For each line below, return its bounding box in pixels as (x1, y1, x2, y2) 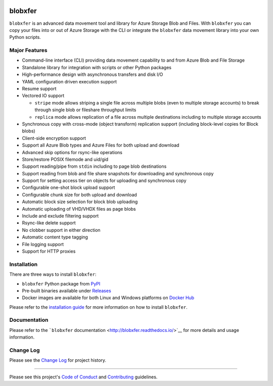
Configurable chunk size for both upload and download (22, 191, 138, 198)
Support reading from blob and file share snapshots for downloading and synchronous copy (22, 170, 214, 176)
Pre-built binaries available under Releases (22, 287, 111, 294)
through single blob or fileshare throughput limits (34, 107, 136, 113)
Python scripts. (9, 34, 41, 40)
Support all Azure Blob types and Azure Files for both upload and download (22, 142, 179, 149)
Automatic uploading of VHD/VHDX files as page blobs (22, 206, 136, 212)
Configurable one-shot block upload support (22, 184, 115, 190)
